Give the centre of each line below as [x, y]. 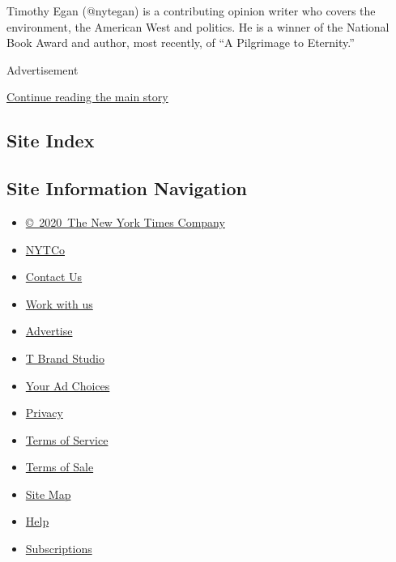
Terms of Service [67, 439]
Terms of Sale [60, 467]
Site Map [48, 494]
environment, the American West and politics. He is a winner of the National [198, 26]
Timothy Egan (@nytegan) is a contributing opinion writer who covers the [191, 11]
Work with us [59, 303]
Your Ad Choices [68, 385]
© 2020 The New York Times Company [125, 221]
